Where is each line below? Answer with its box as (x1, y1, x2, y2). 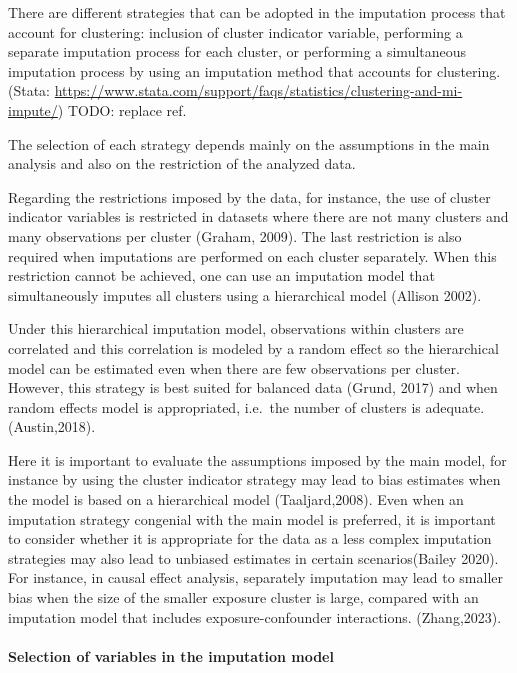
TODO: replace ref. (67, 99, 187, 120)
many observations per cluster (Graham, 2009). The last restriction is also (8, 225, 462, 246)
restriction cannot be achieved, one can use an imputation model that (8, 265, 435, 286)
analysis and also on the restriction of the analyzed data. (8, 153, 356, 174)
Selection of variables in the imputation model (8, 645, 334, 666)
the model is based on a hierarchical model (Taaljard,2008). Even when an (8, 489, 464, 510)
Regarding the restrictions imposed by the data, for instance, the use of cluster (8, 186, 491, 207)
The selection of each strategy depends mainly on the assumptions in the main (8, 133, 490, 154)
